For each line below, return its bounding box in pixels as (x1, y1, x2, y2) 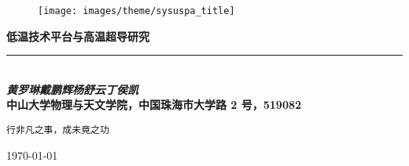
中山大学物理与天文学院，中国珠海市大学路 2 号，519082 (6, 96, 302, 113)
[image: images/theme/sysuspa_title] (38, 5, 235, 16)
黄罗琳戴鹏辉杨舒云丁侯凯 (6, 81, 138, 97)
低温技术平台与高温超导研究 (6, 27, 149, 44)
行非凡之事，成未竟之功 (6, 125, 109, 136)
